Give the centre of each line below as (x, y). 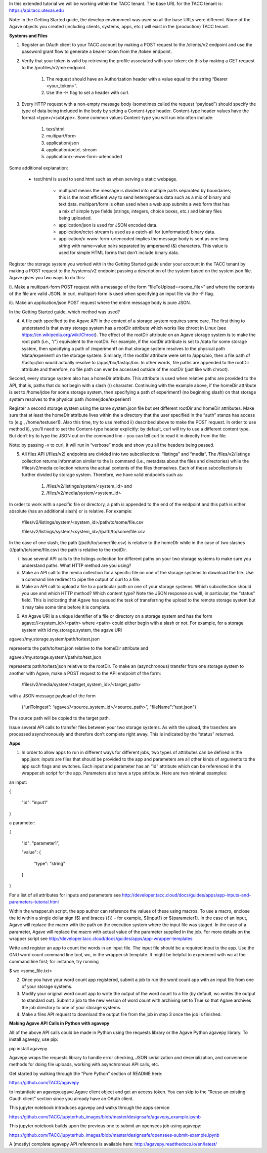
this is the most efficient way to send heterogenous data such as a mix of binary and (145, 197)
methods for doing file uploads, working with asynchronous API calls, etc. (84, 1065)
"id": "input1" (35, 803)
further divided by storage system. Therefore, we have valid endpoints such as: (102, 475)
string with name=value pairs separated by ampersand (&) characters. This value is (143, 246)
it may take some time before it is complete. (66, 607)
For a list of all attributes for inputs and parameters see (65, 895)
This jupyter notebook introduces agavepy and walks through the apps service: (90, 1108)
